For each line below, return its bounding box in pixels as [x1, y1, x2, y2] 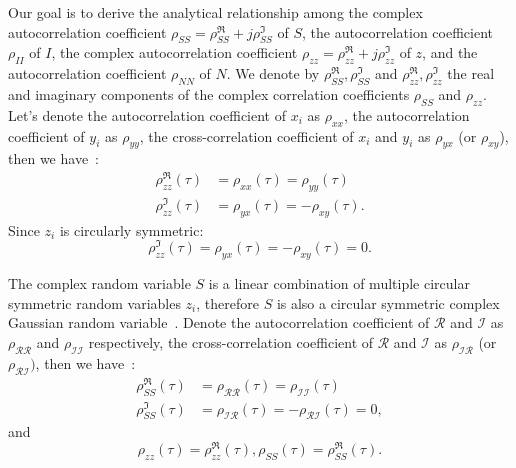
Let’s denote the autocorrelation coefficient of [8, 104, 286, 125]
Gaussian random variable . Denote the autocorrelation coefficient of [8, 312, 430, 333]
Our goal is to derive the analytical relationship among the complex [8, 2, 423, 22]
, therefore [196, 292, 259, 313]
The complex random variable [8, 273, 191, 294]
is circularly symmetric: [59, 219, 204, 240]
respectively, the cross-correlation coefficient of [88, 332, 374, 353]
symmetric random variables [8, 292, 181, 313]
